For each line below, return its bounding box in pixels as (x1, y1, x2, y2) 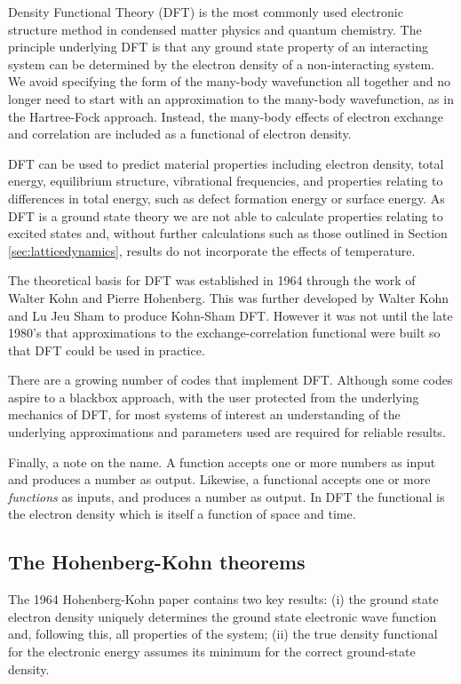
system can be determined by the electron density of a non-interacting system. (8, 54, 434, 73)
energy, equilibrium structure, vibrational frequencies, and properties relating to (8, 171, 443, 190)
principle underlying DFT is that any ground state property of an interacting (8, 37, 428, 56)
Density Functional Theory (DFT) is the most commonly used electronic (8, 3, 403, 20)
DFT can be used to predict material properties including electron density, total (8, 154, 444, 172)
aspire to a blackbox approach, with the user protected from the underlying (8, 387, 419, 406)
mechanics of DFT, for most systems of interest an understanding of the (8, 405, 401, 424)
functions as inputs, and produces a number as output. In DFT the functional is (8, 487, 445, 505)
